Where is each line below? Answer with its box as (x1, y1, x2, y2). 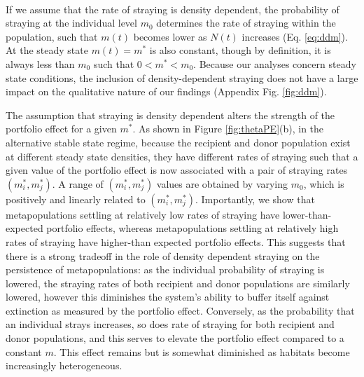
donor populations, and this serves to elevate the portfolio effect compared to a (6, 331, 344, 345)
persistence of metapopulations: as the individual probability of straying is (6, 262, 325, 277)
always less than (6, 56, 75, 71)
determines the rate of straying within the (156, 15, 336, 30)
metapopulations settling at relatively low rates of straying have (6, 207, 280, 221)
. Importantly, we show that (195, 191, 315, 206)
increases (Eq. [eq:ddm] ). (241, 29, 348, 43)
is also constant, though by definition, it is (149, 43, 331, 57)
